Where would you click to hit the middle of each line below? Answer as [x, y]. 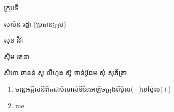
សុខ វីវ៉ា [14, 40]
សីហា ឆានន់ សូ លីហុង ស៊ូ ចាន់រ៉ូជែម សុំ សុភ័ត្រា [65, 72]
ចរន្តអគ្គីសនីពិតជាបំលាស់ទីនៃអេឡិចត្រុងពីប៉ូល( [74, 88]
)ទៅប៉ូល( [151, 88]
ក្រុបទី [11, 7]
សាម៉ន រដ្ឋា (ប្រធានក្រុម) [35, 24]
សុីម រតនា [17, 56]
